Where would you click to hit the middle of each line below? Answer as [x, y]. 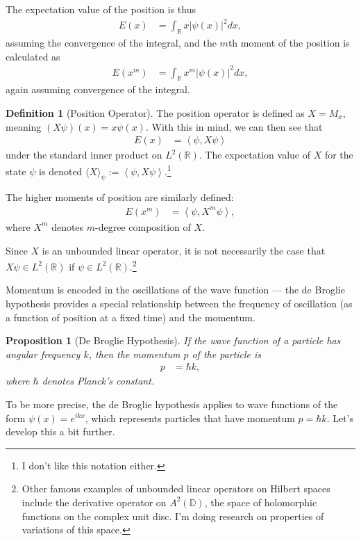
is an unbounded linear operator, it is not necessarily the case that [184, 250]
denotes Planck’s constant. [98, 381]
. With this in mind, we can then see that [234, 126]
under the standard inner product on [84, 155]
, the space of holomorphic [261, 502]
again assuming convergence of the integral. [98, 89]
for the [339, 155]
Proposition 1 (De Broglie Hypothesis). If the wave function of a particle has [173, 340]
